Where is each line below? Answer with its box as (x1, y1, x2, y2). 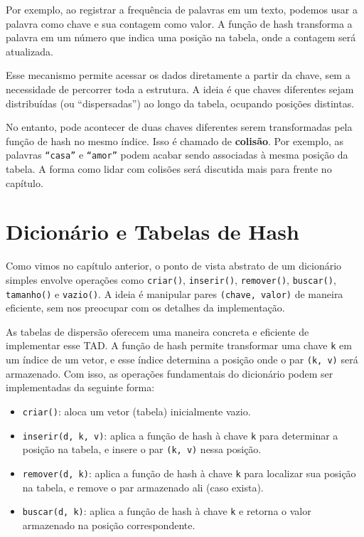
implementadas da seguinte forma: (6, 380, 155, 395)
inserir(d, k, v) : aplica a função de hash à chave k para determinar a (22, 427, 338, 442)
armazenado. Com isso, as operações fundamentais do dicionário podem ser (6, 366, 333, 381)
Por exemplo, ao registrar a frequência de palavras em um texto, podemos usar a (6, 2, 358, 16)
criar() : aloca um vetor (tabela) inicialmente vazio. (22, 403, 251, 418)
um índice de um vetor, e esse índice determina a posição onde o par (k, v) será (6, 352, 358, 367)
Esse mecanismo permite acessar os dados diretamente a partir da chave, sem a (6, 68, 350, 83)
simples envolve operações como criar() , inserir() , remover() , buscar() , (6, 272, 336, 287)
